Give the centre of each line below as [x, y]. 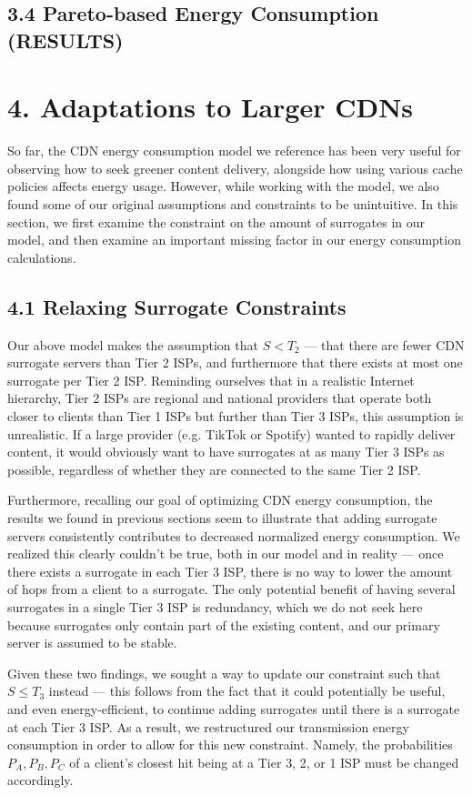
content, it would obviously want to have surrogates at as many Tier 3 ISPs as [226, 452]
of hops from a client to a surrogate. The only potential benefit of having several [231, 589]
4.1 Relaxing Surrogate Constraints [177, 306]
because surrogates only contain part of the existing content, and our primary [224, 624]
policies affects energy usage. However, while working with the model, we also [223, 186]
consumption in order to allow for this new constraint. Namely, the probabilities [230, 745]
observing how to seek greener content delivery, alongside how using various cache [235, 168]
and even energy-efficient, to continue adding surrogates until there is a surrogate [234, 708]
